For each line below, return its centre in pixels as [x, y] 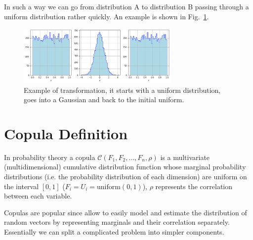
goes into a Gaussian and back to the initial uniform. [104, 100]
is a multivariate [185, 157]
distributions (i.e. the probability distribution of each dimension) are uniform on [126, 177]
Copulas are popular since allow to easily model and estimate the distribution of [126, 212]
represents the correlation [194, 186]
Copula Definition [66, 133]
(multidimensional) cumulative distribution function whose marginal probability [125, 167]
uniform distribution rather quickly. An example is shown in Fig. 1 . [106, 16]
